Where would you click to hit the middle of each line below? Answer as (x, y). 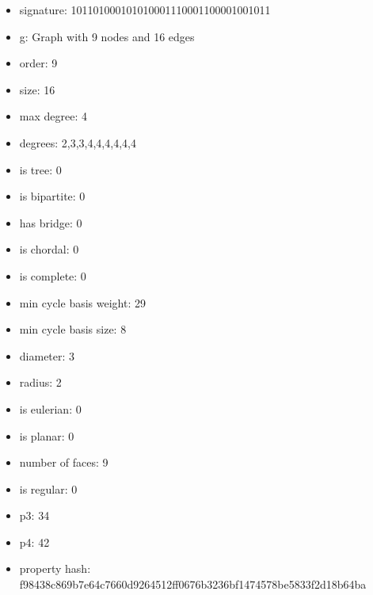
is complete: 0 (53, 275)
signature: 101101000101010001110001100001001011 (145, 10)
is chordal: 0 (49, 249)
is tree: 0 (40, 169)
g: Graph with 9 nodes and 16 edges (107, 36)
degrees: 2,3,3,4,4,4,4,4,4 (78, 142)
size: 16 (37, 89)
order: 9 (38, 63)
